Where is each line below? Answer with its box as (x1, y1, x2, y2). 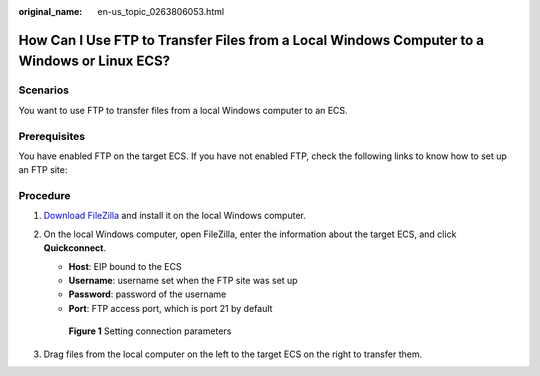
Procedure (18, 189, 71, 203)
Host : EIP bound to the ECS (68, 260, 182, 272)
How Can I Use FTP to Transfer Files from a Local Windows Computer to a (18, 31, 485, 49)
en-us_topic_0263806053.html (97, 6, 225, 17)
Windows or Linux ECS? (18, 53, 171, 70)
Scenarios (18, 83, 70, 97)
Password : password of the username (68, 288, 227, 300)
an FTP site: (18, 164, 68, 176)
